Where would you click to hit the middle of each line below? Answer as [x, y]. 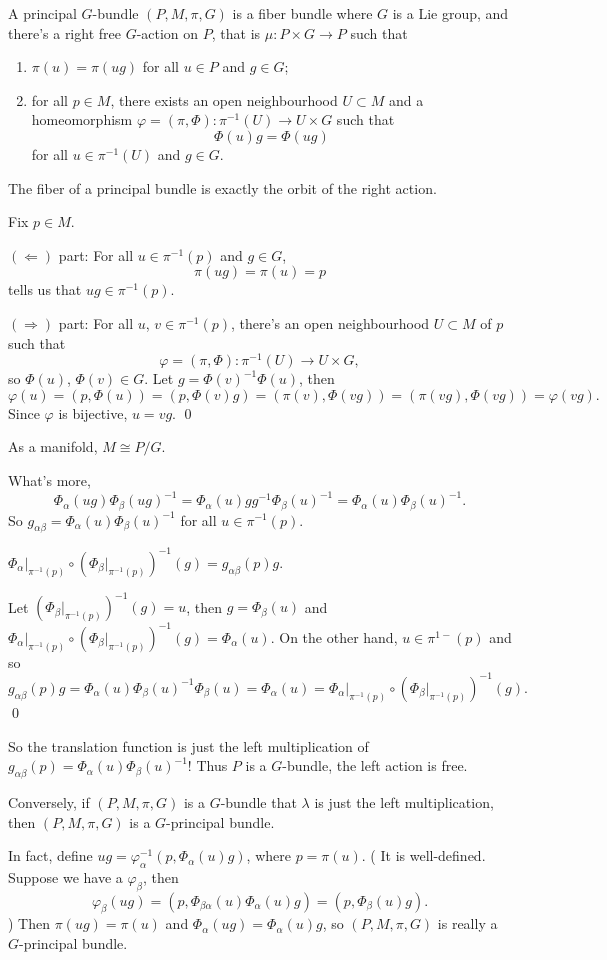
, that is [236, 32]
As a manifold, [53, 446]
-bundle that [258, 801]
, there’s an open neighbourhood [330, 322]
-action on [167, 32]
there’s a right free [64, 32]
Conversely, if [49, 801]
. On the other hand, [334, 636]
